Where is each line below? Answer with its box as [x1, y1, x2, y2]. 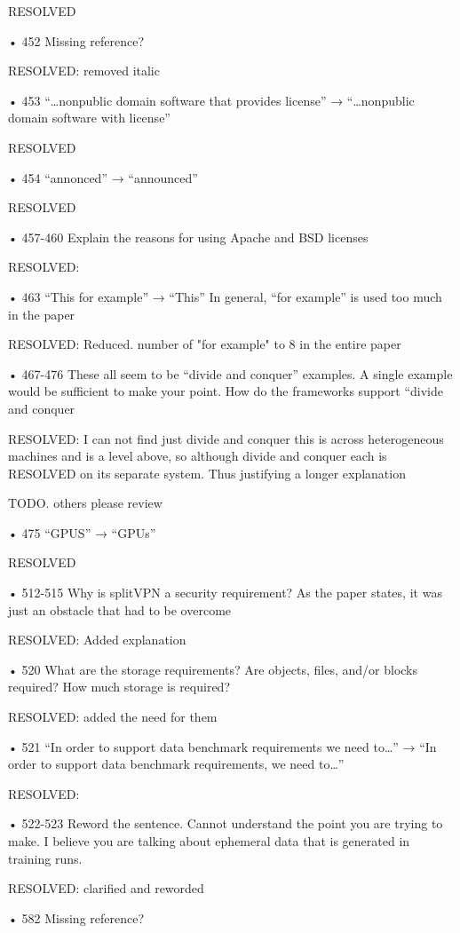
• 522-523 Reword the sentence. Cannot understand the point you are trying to [8, 814, 443, 833]
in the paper [8, 304, 75, 323]
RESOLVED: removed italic [8, 61, 160, 80]
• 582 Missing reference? [8, 908, 145, 927]
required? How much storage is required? [8, 677, 230, 696]
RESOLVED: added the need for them [8, 708, 218, 726]
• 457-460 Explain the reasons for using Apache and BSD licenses [8, 227, 369, 246]
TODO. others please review [8, 494, 163, 512]
